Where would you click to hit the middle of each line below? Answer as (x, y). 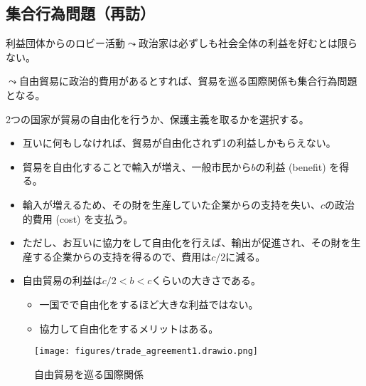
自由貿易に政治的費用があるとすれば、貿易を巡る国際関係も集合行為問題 (188, 81)
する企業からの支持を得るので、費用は (122, 256)
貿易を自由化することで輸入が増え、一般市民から (137, 166)
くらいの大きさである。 (206, 280)
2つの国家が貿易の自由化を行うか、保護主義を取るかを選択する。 (157, 119)
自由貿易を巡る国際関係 (89, 374)
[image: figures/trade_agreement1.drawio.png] (146, 351)
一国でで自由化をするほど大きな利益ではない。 (149, 304)
